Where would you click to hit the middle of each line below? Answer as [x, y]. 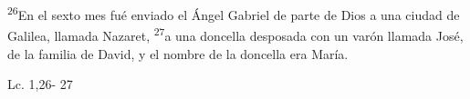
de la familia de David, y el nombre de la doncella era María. [178, 53]
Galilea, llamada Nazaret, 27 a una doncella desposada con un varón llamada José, [235, 34]
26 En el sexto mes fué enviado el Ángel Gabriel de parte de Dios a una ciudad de [234, 13]
